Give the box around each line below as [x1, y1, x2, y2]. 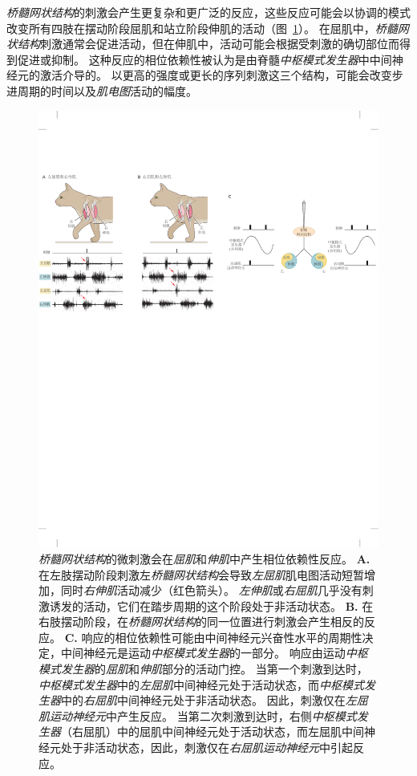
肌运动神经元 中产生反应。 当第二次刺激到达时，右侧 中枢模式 [38, 707, 357, 724]
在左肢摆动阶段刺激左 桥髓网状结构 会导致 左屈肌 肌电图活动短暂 [38, 566, 364, 583]
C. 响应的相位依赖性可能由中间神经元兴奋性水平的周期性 [64, 628, 362, 645]
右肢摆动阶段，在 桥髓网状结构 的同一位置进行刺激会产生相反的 [38, 613, 364, 630]
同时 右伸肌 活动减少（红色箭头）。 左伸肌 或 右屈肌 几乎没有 [60, 582, 362, 599]
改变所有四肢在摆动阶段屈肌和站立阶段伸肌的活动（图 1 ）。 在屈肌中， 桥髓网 [6, 19, 409, 36]
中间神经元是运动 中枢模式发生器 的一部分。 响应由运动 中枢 [60, 644, 368, 661]
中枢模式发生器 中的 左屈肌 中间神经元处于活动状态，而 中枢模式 [38, 676, 364, 693]
